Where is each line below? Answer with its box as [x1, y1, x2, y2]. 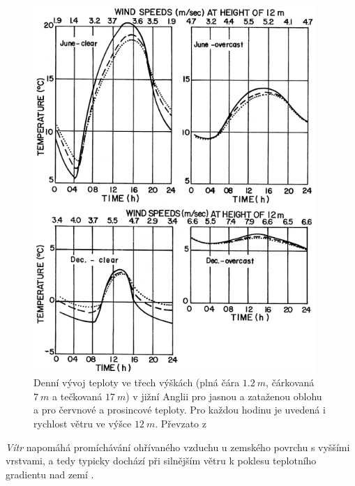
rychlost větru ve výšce [33, 416, 132, 431]
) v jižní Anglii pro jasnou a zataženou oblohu [126, 388, 322, 403]
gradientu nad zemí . [6, 466, 94, 481]
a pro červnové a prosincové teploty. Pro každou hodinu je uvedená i [33, 402, 326, 417]
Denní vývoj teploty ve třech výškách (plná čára [33, 375, 240, 390]
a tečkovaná [52, 388, 103, 403]
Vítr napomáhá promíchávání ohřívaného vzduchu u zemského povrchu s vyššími [6, 439, 350, 454]
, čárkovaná [266, 375, 315, 390]
